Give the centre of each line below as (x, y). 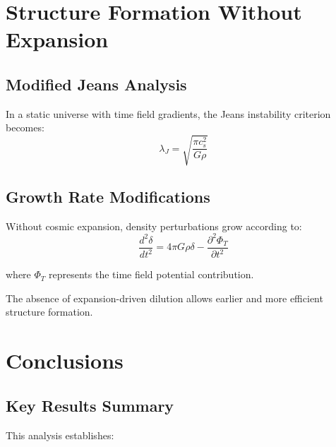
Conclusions (65, 360)
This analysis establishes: (60, 435)
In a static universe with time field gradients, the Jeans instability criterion (168, 113)
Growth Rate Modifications (108, 196)
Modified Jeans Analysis (96, 84)
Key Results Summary (90, 405)
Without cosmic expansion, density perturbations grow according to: (154, 226)
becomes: (25, 127)
